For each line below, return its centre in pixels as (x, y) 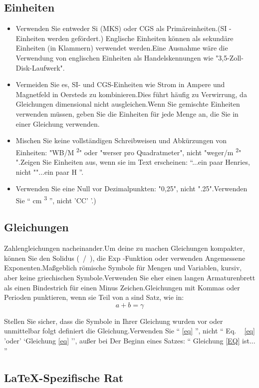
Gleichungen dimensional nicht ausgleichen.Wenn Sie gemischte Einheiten (128, 104)
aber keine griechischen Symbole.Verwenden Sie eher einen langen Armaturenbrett (130, 277)
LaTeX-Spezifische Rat (64, 377)
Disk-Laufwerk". (40, 67)
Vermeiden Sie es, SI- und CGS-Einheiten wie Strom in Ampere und (120, 84)
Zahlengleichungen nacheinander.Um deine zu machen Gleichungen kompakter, (125, 248)
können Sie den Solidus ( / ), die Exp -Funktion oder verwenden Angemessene (125, 258)
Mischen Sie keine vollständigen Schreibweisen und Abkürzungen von (121, 140)
